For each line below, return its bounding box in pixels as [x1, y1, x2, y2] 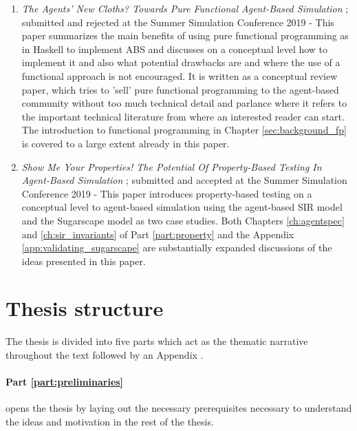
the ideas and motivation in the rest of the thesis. [6, 414, 214, 428]
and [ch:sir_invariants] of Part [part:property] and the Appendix [21, 227, 294, 241]
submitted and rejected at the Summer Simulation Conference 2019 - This [21, 14, 334, 29]
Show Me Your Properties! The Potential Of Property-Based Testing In [21, 159, 322, 174]
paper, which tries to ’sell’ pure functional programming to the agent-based [21, 82, 339, 96]
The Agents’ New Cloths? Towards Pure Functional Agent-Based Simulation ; [21, 1, 349, 15]
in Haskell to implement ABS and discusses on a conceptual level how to [21, 41, 328, 56]
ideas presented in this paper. [21, 253, 146, 268]
